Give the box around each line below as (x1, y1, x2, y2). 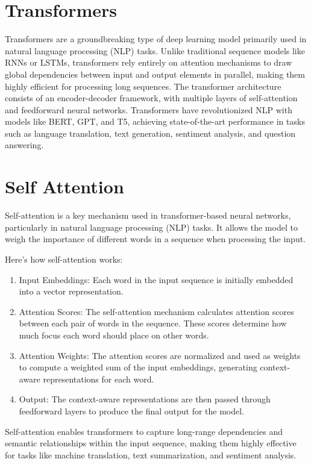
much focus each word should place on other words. (19, 328, 209, 341)
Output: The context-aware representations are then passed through (19, 393, 271, 405)
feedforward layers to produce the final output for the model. (19, 404, 245, 417)
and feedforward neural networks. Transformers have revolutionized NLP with (5, 103, 292, 116)
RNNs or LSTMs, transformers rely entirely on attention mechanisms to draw (5, 56, 292, 69)
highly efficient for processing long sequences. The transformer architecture (5, 80, 281, 92)
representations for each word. (43, 372, 154, 385)
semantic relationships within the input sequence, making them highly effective (5, 437, 297, 449)
